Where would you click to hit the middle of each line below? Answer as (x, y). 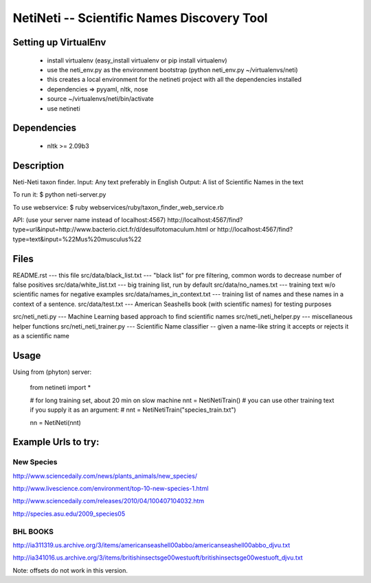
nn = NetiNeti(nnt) (56, 422)
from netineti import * (60, 388)
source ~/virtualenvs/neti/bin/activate (100, 99)
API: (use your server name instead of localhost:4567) (89, 220)
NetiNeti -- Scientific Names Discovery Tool (140, 18)
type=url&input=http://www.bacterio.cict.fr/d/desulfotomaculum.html (111, 230)
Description (38, 165)
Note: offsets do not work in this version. (70, 570)
